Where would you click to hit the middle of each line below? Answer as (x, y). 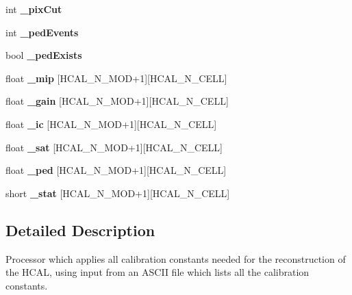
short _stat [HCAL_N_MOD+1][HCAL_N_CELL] (118, 193)
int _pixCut (34, 9)
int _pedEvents (42, 32)
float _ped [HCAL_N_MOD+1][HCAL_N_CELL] (116, 170)
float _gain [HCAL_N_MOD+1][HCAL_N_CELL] (117, 101)
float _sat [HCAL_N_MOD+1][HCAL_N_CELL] (114, 147)
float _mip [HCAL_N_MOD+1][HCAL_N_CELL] (116, 78)
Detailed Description (80, 230)
